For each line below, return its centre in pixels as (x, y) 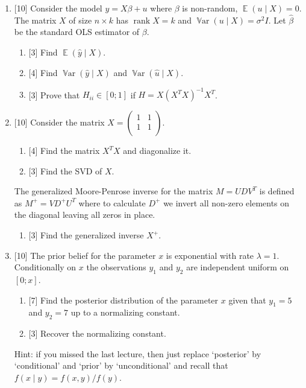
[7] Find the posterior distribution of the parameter (123, 300)
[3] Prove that (54, 94)
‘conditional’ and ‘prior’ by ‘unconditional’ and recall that (121, 365)
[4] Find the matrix (64, 151)
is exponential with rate (210, 255)
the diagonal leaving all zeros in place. (85, 215)
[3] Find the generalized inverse (86, 235)
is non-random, (210, 8)
